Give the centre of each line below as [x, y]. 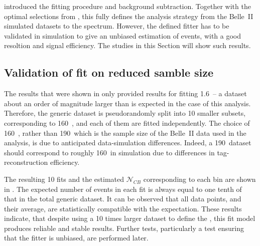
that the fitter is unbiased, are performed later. [76, 238]
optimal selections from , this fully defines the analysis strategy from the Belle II [129, 16]
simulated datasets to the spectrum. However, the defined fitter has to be [117, 26]
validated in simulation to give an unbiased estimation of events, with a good [123, 35]
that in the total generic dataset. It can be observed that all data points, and [123, 199]
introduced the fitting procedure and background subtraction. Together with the [127, 6]
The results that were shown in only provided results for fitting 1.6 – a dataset [125, 93]
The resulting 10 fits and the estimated [64, 179]
